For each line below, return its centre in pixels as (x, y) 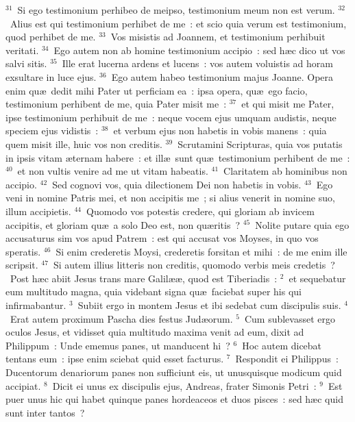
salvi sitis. (26, 63)
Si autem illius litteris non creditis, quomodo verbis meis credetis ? (194, 265)
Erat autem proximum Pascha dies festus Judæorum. (121, 318)
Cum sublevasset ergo (290, 318)
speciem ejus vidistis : (52, 131)
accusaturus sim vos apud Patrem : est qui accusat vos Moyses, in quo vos (162, 238)
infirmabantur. (36, 305)
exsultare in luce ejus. (51, 76)
